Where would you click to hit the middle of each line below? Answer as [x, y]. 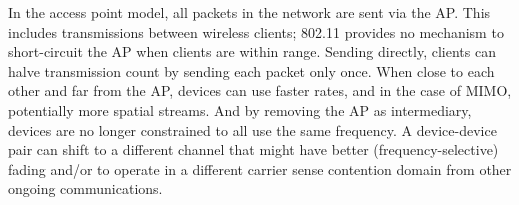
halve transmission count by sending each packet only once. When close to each [251, 70]
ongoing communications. [85, 188]
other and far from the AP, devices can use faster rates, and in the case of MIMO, [260, 90]
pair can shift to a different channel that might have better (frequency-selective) [253, 149]
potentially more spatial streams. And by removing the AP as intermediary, [240, 109]
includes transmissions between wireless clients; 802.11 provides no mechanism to [256, 31]
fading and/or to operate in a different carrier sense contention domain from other [260, 168]
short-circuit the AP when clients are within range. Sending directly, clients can [252, 51]
